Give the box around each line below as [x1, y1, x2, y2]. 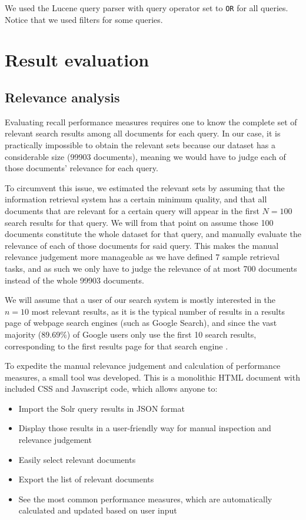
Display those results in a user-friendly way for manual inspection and [18, 422, 271, 434]
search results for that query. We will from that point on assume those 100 [5, 216, 274, 228]
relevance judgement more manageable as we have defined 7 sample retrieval [5, 251, 280, 263]
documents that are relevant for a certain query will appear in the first [5, 204, 260, 216]
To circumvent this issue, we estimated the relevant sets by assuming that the [5, 181, 285, 194]
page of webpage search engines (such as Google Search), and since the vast [5, 316, 277, 329]
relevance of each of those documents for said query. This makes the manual [5, 239, 279, 251]
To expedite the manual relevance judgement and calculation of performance [5, 359, 281, 372]
